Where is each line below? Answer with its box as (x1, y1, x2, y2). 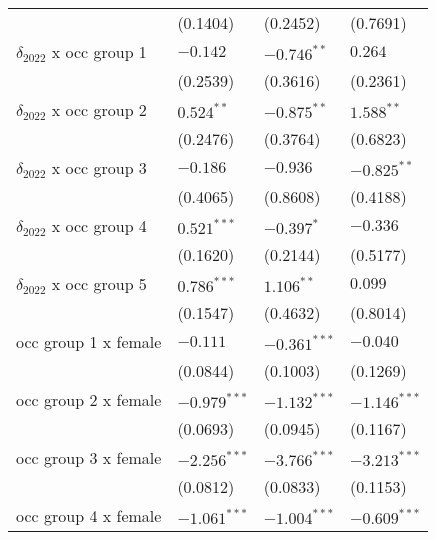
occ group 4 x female (16, 504, 162, 527)
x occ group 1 (51, 40, 147, 63)
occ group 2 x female (16, 388, 162, 411)
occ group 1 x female (16, 330, 162, 353)
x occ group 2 (51, 98, 147, 121)
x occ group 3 (51, 156, 147, 179)
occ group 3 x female (16, 446, 162, 469)
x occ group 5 (51, 272, 147, 295)
